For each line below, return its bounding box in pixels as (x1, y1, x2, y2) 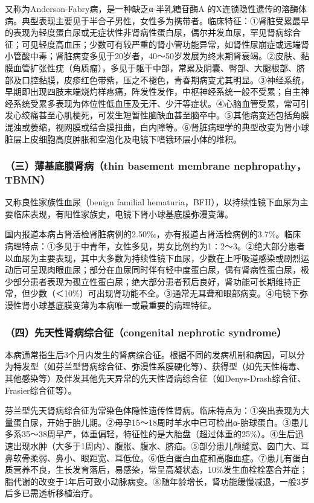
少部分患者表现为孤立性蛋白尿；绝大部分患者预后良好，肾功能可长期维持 (5, 275, 292, 287)
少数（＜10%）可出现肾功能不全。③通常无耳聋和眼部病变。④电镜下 (30, 287, 300, 300)
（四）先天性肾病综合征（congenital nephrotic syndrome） (5, 324, 287, 339)
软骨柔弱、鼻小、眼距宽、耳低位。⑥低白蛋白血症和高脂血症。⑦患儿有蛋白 (13, 451, 309, 464)
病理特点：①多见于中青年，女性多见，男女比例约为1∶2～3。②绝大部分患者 (5, 240, 305, 252)
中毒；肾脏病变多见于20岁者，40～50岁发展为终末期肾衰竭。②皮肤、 (30, 50, 301, 62)
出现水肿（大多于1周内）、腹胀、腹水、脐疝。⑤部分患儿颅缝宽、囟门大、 (13, 439, 301, 452)
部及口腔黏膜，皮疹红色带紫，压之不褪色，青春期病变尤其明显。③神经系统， (5, 73, 309, 86)
